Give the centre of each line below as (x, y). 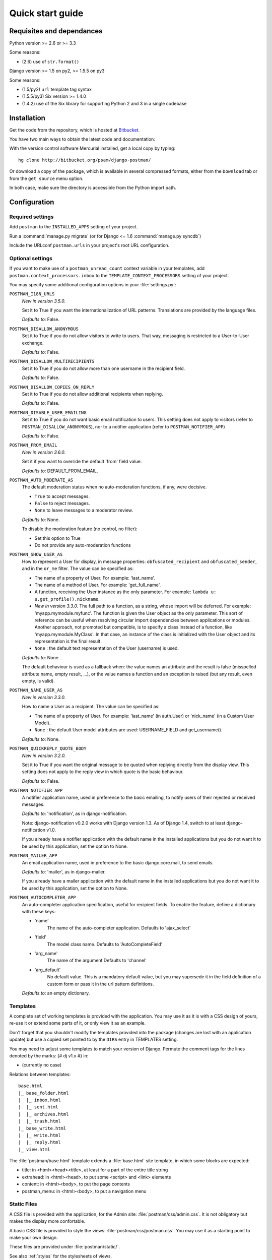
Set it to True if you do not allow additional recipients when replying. (92, 394)
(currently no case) (42, 1065)
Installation (27, 118)
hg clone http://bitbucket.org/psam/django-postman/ (85, 160)
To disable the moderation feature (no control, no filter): (80, 529)
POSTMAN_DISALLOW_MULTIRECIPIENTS (52, 361)
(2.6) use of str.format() (51, 61)
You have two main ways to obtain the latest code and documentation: (82, 139)
